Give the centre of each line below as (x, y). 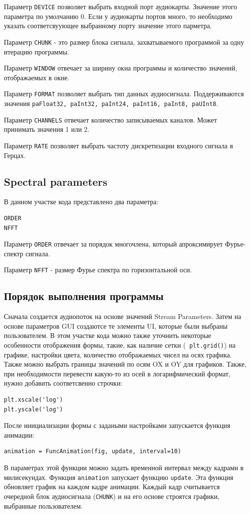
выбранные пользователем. (43, 505)
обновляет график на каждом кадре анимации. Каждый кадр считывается (112, 487)
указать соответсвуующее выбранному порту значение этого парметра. (108, 26)
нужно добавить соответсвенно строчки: (63, 383)
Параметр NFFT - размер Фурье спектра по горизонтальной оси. (98, 270)
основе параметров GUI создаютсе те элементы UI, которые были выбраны (116, 326)
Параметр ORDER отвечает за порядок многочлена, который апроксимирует (113, 244)
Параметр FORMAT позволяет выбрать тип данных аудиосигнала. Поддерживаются (124, 94)
